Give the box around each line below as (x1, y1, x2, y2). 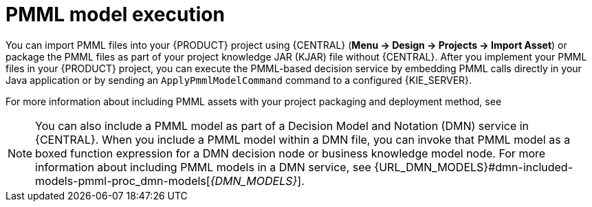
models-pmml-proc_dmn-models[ (35, 173, 210, 188)
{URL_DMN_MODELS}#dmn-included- (374, 160, 573, 174)
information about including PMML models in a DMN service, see (35, 160, 371, 174)
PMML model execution (6, 3, 225, 26)
